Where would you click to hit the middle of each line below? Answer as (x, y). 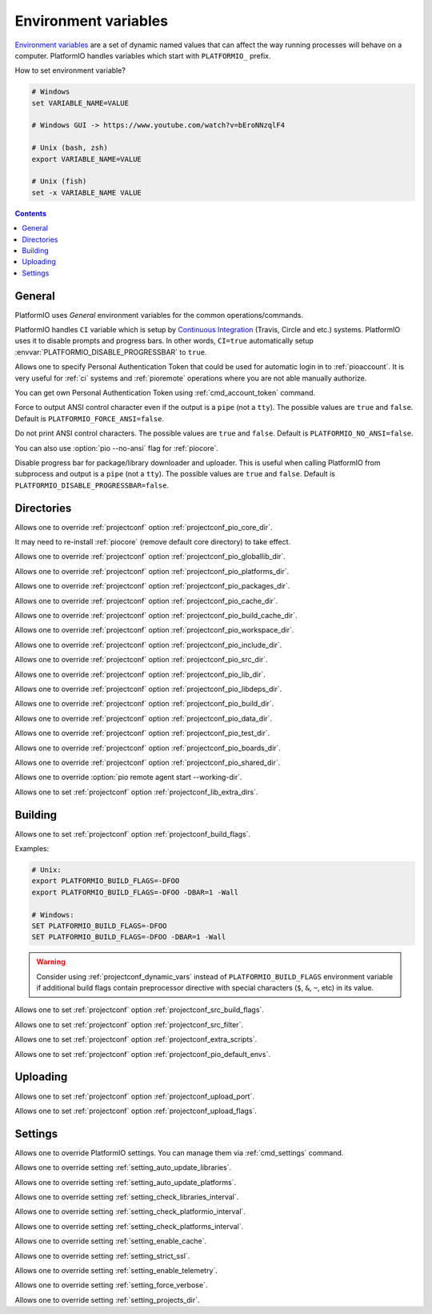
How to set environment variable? (70, 70)
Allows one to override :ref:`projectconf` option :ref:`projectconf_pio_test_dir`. (142, 733)
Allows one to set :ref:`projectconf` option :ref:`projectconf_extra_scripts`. (136, 1039)
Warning (51, 962)
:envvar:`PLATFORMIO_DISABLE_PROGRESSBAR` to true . (111, 352)
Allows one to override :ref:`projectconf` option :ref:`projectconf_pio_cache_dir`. (146, 601)
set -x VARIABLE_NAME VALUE (86, 193)
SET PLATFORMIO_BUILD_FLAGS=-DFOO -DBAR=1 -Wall (129, 937)
